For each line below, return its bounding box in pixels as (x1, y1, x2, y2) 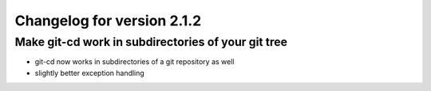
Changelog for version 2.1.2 (14, 12, 202, 29)
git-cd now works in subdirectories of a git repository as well (34, 57, 235, 66)
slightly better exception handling (34, 68, 145, 78)
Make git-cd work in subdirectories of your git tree (14, 35, 287, 49)
